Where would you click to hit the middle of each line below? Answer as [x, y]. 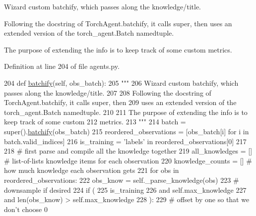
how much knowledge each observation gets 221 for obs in [92, 170]
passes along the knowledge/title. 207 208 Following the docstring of [108, 92]
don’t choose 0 [26, 209]
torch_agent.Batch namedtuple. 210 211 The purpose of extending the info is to [126, 112]
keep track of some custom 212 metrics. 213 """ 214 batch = [95, 122]
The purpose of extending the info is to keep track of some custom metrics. [118, 49]
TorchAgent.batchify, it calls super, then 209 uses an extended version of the [120, 102]
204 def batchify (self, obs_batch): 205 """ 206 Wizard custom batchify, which [121, 82]
